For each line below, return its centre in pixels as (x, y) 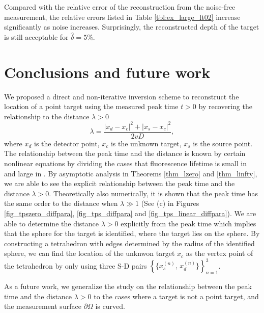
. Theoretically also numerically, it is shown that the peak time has (154, 193)
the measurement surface (43, 306)
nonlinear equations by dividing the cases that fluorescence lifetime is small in (125, 163)
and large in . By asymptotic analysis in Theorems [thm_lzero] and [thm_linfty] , (131, 173)
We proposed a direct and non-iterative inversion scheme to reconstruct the (122, 96)
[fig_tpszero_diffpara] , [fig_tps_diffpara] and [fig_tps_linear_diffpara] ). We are (130, 213)
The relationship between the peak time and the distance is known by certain (125, 153)
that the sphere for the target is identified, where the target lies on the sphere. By (132, 233)
